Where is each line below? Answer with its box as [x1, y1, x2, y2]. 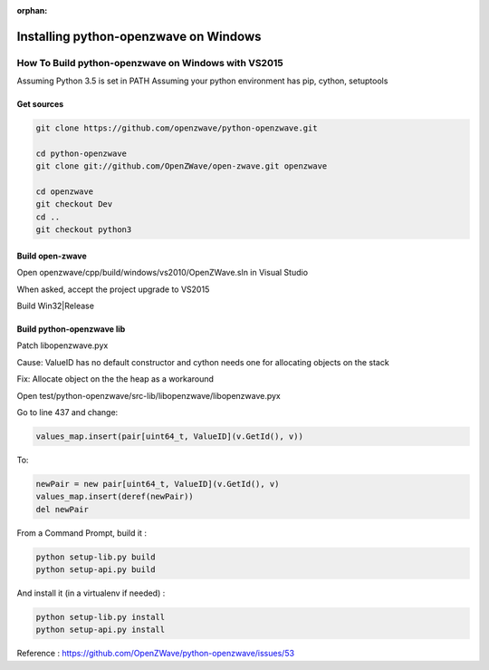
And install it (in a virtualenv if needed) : [16, 587, 166, 598]
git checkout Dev [35, 199, 113, 209]
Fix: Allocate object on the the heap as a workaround [16, 374, 215, 384]
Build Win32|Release [16, 300, 95, 312]
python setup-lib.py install [35, 612, 166, 623]
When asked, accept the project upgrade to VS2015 [16, 284, 210, 295]
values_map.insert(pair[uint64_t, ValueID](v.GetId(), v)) [35, 431, 303, 442]
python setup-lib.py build [35, 551, 156, 562]
